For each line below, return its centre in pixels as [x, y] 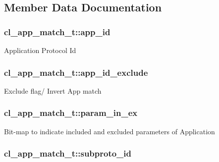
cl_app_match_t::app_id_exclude [76, 72]
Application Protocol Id [40, 50]
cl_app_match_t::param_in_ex [71, 113]
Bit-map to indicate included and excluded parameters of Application [109, 131]
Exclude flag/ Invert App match [53, 90]
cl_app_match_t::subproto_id [68, 153]
